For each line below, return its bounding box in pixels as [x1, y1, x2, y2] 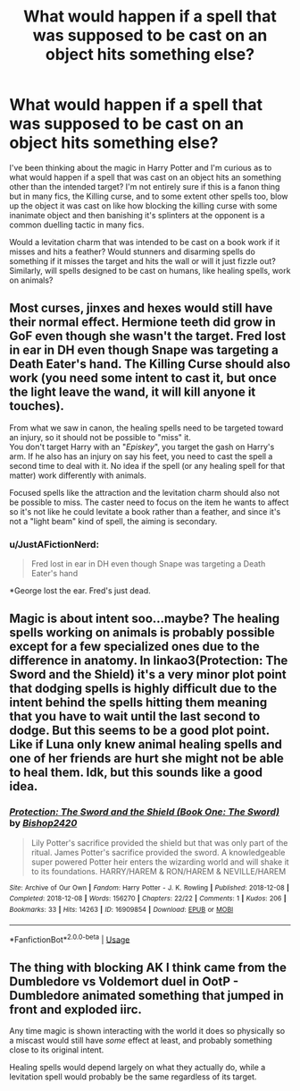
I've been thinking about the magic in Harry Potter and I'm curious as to [9, 162, 272, 173]
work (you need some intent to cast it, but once [9, 371, 277, 386]
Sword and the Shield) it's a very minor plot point [9, 667, 287, 682]
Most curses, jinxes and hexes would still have [9, 301, 273, 316]
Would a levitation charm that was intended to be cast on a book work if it [9, 236, 280, 247]
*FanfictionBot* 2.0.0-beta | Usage [9, 933, 130, 945]
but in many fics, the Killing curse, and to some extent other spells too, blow [9, 191, 288, 201]
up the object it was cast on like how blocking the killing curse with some [9, 200, 279, 211]
